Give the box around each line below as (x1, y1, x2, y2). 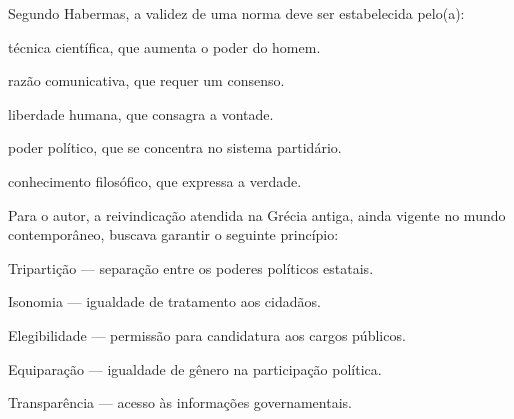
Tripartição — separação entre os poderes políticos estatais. (8, 257, 374, 278)
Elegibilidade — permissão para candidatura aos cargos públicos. (8, 324, 406, 345)
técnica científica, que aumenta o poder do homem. (8, 36, 321, 57)
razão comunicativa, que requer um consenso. (8, 70, 285, 91)
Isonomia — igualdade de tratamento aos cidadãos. (8, 291, 321, 312)
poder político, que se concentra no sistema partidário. (8, 137, 342, 158)
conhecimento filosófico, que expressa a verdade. (8, 170, 302, 191)
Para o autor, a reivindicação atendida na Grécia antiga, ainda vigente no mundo (8, 204, 506, 225)
